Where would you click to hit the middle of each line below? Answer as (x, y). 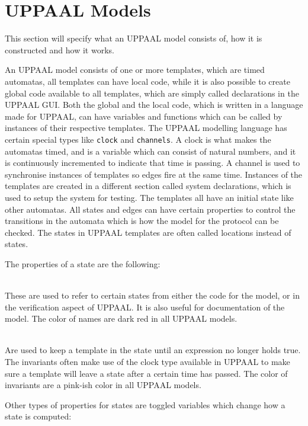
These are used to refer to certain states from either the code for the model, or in (152, 295)
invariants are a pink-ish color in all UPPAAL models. (103, 385)
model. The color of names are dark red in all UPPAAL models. (121, 318)
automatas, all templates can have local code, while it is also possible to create (147, 81)
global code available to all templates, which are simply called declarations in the (152, 93)
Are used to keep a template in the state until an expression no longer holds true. (153, 350)
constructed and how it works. (60, 49)
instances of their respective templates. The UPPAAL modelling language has (146, 128)
